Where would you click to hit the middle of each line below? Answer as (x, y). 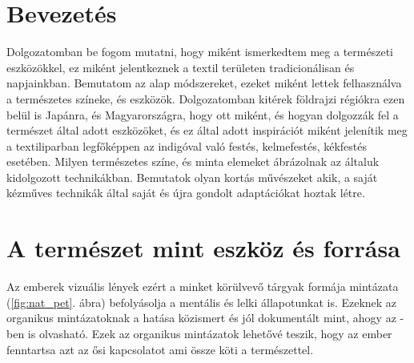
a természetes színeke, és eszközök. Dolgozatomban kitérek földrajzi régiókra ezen (206, 98)
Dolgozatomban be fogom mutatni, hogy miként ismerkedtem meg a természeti (200, 52)
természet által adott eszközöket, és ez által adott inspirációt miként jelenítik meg (207, 130)
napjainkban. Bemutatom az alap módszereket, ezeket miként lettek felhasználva (204, 83)
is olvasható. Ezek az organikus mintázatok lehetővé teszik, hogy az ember (210, 333)
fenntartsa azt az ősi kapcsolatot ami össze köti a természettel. (160, 349)
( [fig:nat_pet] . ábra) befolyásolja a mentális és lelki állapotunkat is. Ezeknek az (202, 302)
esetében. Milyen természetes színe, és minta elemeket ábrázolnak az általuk (193, 161)
